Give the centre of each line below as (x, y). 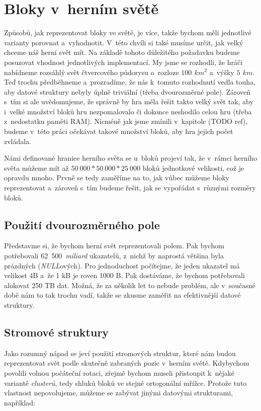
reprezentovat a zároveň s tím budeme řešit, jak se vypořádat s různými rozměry (130, 188)
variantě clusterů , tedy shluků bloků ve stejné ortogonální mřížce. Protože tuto (125, 383)
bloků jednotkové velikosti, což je (193, 167)
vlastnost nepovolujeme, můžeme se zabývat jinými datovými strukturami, (118, 393)
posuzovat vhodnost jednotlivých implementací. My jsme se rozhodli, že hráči (123, 62)
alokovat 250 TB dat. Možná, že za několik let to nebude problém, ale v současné (130, 285)
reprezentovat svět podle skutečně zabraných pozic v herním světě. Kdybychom (127, 363)
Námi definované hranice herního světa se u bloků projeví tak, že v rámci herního (131, 158)
